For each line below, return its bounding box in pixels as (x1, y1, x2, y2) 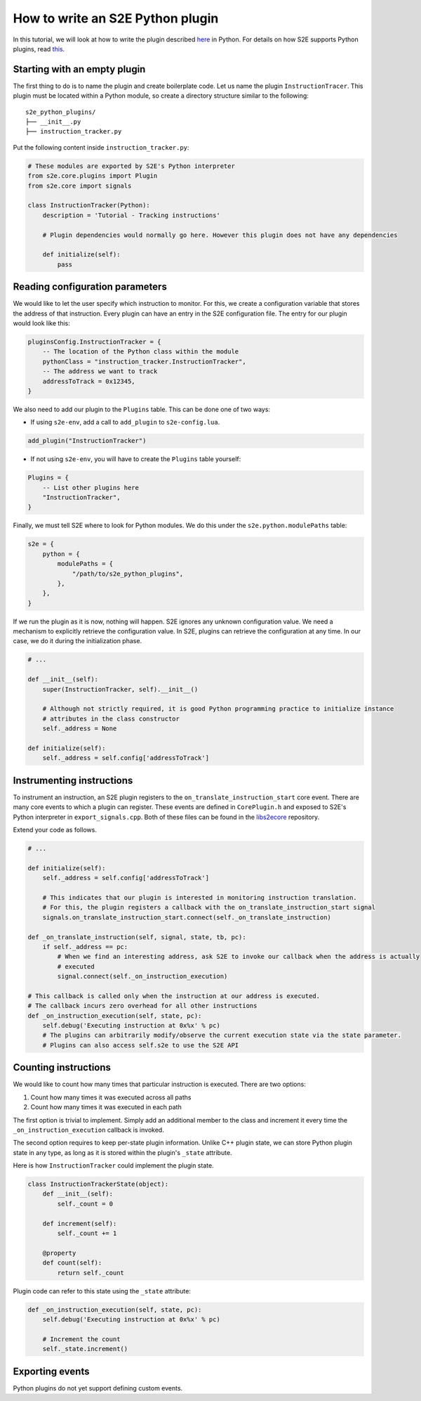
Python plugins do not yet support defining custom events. (13, 1383, 183, 1392)
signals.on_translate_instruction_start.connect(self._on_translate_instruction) (42, 913, 331, 921)
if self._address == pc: (42, 943, 128, 950)
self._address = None (42, 725, 117, 732)
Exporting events (13, 1365, 90, 1377)
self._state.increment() (42, 1345, 128, 1353)
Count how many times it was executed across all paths (30, 1093, 192, 1102)
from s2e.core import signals (27, 181, 132, 190)
